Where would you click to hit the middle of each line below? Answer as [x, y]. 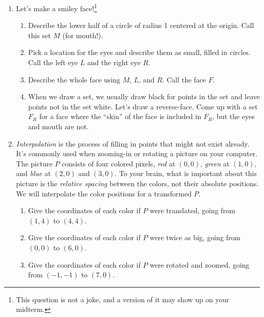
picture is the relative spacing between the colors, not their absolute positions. [137, 183]
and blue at [34, 173]
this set [40, 35]
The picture [34, 163]
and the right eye [114, 62]
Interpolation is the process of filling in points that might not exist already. [133, 143]
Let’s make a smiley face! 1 [57, 7]
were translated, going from [193, 210]
